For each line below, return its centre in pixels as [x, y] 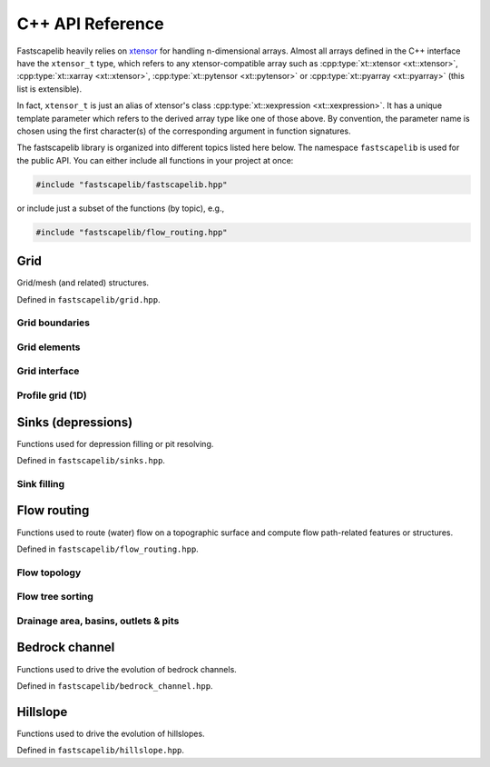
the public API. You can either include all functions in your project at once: [155, 160]
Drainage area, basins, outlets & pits [98, 621]
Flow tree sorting [55, 597]
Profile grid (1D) [52, 395]
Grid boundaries [54, 323]
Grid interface [48, 371]
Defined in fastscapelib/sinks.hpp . [91, 461]
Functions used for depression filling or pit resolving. [115, 443]
